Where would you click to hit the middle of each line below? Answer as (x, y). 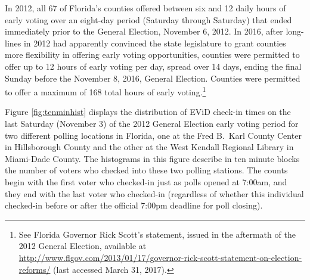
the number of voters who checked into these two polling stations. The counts (146, 170)
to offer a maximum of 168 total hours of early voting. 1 (106, 91)
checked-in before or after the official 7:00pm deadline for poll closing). (134, 205)
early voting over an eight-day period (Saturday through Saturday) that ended (148, 19)
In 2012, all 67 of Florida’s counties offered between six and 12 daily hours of (145, 8)
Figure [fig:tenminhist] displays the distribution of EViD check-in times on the (148, 112)
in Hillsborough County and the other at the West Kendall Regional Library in (149, 147)
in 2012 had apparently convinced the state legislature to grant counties (155, 43)
